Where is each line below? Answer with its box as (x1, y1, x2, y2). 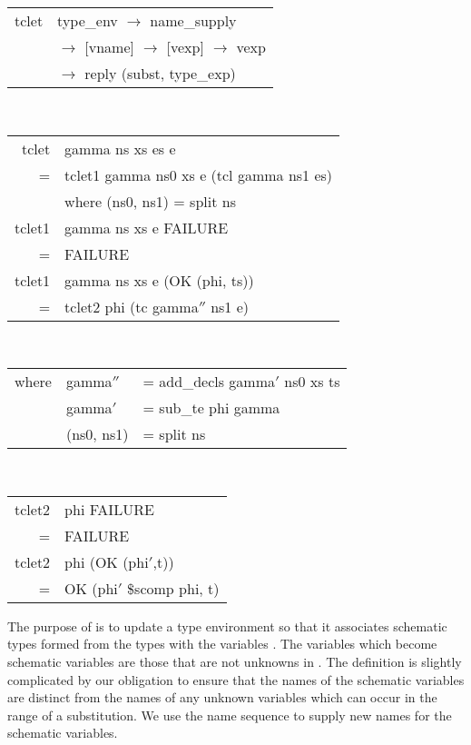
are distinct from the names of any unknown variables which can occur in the (7, 688, 437, 707)
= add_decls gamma (142, 371, 275, 392)
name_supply (150, 10, 237, 31)
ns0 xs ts (284, 371, 340, 392)
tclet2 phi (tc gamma (64, 295, 199, 317)
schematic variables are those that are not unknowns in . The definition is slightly (7, 651, 462, 670)
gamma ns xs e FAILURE (64, 216, 229, 238)
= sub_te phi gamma (142, 397, 280, 419)
